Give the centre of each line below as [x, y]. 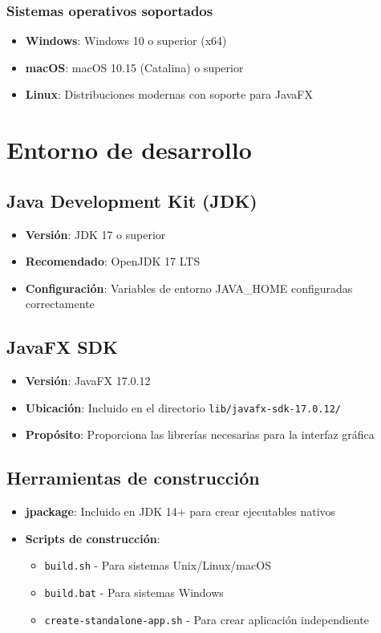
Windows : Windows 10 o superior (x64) [126, 41]
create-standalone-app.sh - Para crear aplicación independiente [207, 619]
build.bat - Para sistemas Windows [134, 592]
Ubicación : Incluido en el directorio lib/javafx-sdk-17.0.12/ [183, 407]
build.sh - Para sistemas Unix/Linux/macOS [158, 565]
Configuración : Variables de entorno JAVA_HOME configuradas [189, 288]
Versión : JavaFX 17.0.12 [88, 381]
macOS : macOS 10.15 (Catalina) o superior [134, 67]
